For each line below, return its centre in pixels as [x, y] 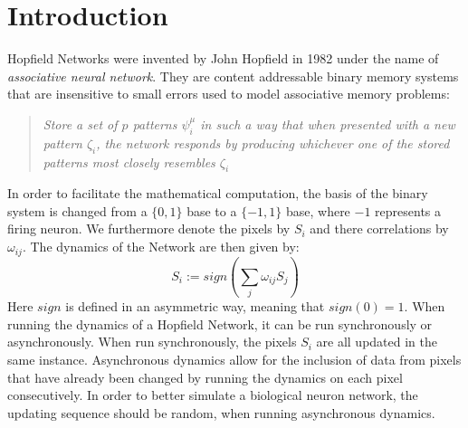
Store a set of [80, 124]
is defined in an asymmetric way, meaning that [195, 306]
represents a [408, 210]
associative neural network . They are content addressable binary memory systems [233, 76]
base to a [212, 210]
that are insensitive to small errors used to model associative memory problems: [229, 94]
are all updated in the [377, 342]
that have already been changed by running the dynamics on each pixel [205, 377]
